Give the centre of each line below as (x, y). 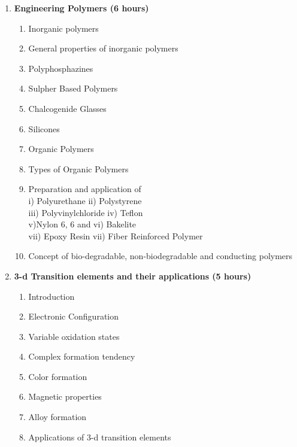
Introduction (51, 296)
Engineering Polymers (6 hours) (81, 8)
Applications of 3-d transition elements (100, 437)
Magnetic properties (65, 396)
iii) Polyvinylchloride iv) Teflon (86, 212)
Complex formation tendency (82, 356)
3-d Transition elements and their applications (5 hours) (133, 276)
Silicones (44, 128)
